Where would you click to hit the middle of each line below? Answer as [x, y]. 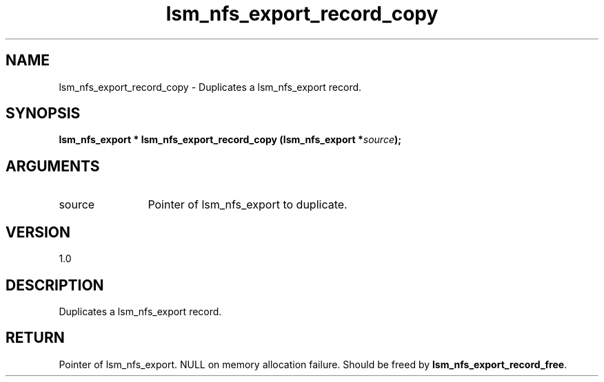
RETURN [35, 338]
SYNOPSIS [43, 114]
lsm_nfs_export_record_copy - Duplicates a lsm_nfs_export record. [210, 87]
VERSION [38, 232]
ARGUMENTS [53, 166]
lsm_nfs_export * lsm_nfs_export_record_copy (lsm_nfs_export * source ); [230, 140]
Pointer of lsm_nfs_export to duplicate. [248, 205]
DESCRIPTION [55, 285]
